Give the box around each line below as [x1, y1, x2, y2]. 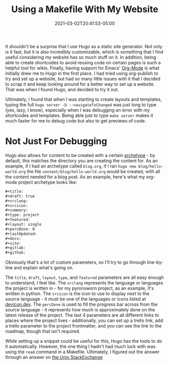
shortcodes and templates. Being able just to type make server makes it [5, 112, 153, 118]
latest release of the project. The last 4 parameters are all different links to [5, 312, 159, 318]
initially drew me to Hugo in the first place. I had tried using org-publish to [5, 70, 158, 76]
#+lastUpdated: [5, 231, 37, 236]
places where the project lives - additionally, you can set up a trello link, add [5, 317, 163, 323]
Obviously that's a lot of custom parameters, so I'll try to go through [5, 259, 146, 265]
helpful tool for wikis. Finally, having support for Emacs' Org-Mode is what [5, 65, 160, 71]
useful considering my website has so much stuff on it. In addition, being [5, 54, 156, 60]
